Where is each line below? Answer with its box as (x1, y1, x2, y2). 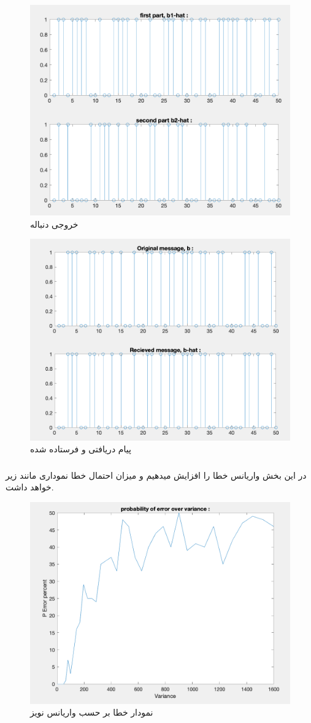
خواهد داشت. (6, 481, 54, 493)
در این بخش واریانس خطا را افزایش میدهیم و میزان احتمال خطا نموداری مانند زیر (6, 468, 307, 481)
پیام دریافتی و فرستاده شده (30, 443, 131, 455)
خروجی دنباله (30, 217, 79, 230)
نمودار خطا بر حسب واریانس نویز (30, 706, 153, 719)
